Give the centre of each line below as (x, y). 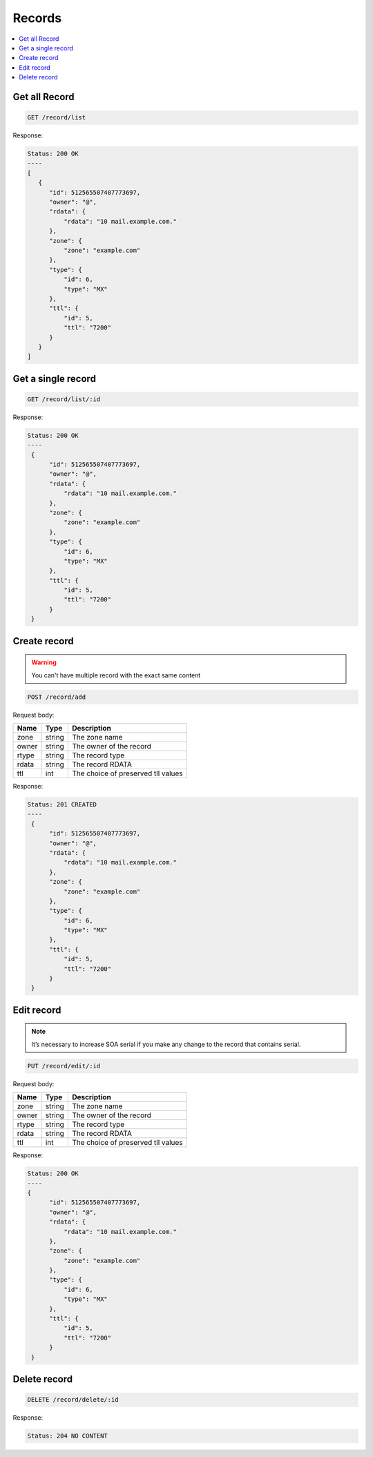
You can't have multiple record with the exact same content (116, 675)
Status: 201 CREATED (62, 804)
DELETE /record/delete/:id (73, 1400)
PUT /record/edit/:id (64, 1066)
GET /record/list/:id (64, 399)
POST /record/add (57, 697)
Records (37, 18)
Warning (44, 662)
